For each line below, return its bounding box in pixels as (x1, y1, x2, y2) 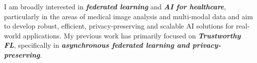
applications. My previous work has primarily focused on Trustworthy (23, 30, 241, 40)
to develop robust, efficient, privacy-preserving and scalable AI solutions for (4, 21, 234, 31)
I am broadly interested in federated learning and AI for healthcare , (4, 1, 226, 11)
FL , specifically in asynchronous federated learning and (4, 40, 190, 50)
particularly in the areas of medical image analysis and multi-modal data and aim (4, 11, 253, 21)
